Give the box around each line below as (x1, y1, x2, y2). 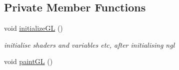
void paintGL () (4, 56, 53, 67)
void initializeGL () (4, 23, 63, 33)
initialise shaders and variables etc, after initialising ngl (4, 39, 175, 50)
